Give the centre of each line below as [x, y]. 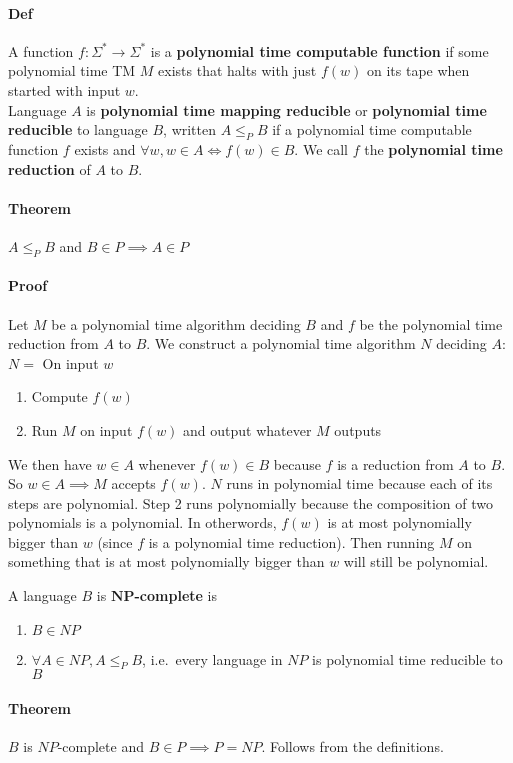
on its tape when [418, 70]
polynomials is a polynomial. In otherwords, [142, 522]
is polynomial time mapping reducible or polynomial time [286, 109]
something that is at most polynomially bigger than [166, 561]
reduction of [49, 168]
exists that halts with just [237, 70]
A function [41, 50]
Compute [59, 396]
